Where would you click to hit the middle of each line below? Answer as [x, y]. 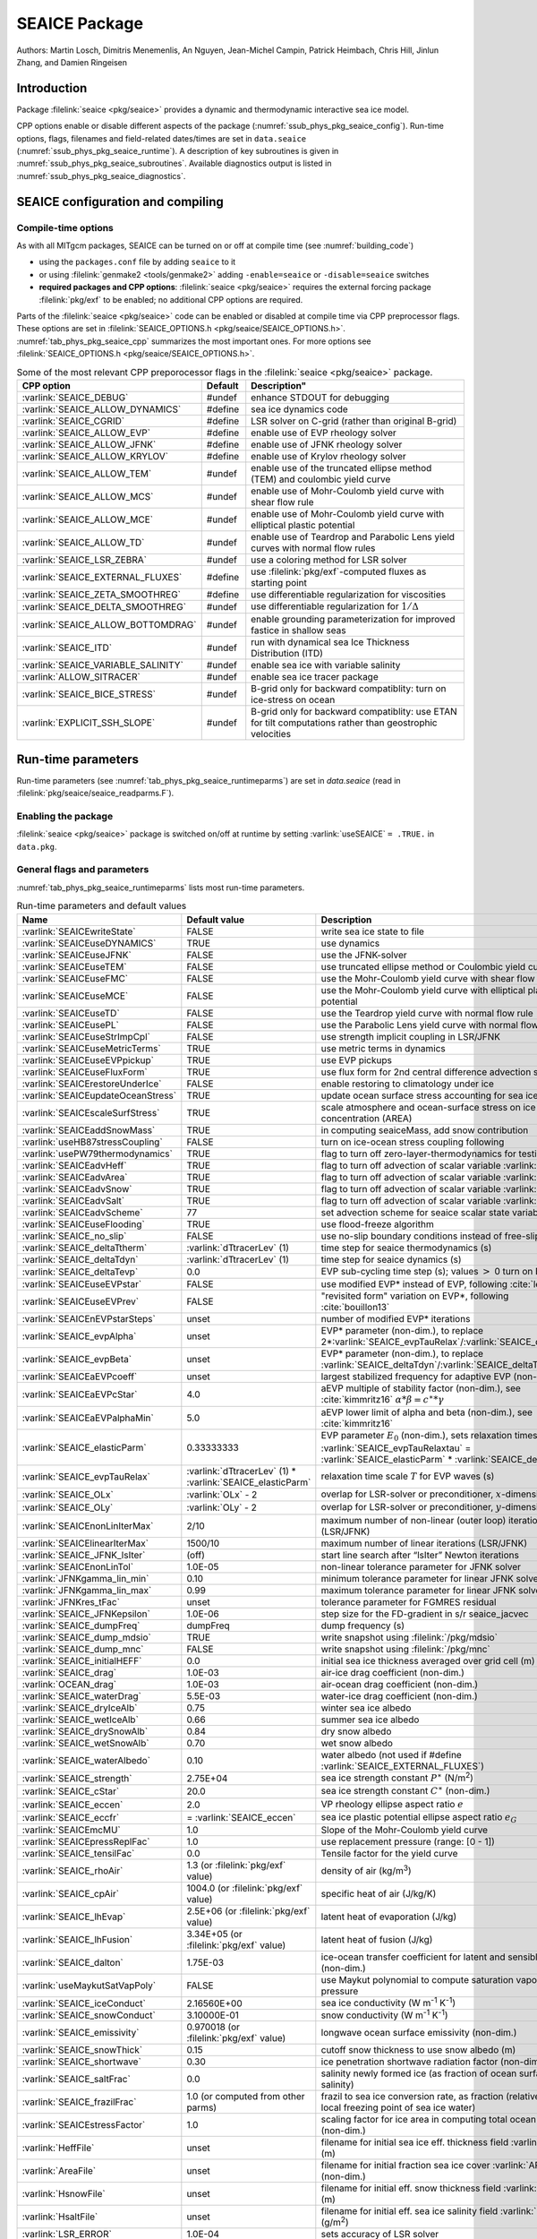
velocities [271, 734]
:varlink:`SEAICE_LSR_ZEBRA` [85, 560]
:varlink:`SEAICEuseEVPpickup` [88, 1059]
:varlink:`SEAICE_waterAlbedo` [86, 1760]
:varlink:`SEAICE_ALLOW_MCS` [88, 496]
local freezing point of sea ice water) [398, 2107]
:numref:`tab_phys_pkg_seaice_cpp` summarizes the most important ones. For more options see [194, 341]
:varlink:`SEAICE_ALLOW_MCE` [88, 519]
